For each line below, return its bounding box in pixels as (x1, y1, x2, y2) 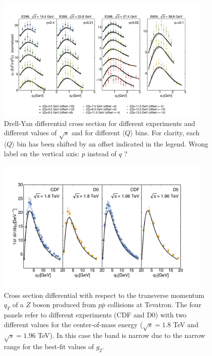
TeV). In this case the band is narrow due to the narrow (38, 330, 205, 340)
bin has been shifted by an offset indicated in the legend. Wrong (17, 139, 209, 149)
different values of (4, 127, 57, 138)
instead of (87, 148, 116, 158)
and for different (71, 127, 120, 138)
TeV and (173, 319, 198, 329)
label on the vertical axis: (4, 148, 79, 158)
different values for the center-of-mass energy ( (4, 319, 143, 329)
